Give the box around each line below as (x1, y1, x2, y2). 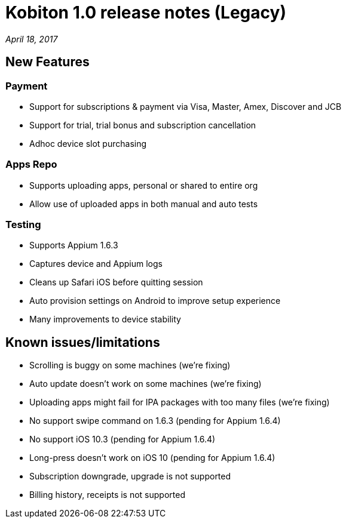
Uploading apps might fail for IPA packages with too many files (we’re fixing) (29, 397, 330, 408)
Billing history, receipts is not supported (29, 490, 185, 500)
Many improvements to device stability (29, 314, 181, 325)
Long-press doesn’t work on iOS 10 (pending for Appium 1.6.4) (29, 453, 275, 463)
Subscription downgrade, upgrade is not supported (29, 471, 231, 482)
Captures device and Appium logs (29, 259, 163, 269)
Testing (5, 219, 41, 231)
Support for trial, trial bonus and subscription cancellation (29, 119, 256, 130)
